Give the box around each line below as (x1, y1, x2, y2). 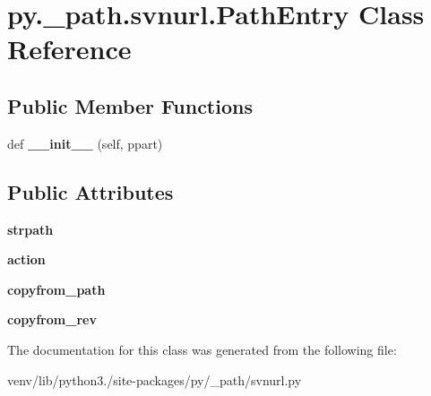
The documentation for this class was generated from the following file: (7, 340, 397, 358)
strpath (7, 220, 54, 238)
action (7, 250, 46, 269)
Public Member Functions (7, 91, 253, 119)
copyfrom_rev (7, 310, 97, 329)
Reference (7, 30, 132, 67)
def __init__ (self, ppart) (7, 133, 163, 152)
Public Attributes (7, 177, 174, 205)
